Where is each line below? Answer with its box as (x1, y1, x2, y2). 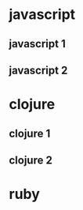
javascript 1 (9, 37, 66, 51)
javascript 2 (9, 63, 68, 77)
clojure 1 (9, 126, 51, 140)
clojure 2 (9, 153, 53, 167)
